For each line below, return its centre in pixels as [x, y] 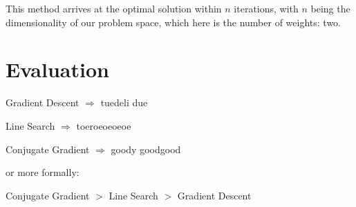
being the [330, 8]
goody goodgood [146, 149]
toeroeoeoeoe [104, 125]
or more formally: [43, 172]
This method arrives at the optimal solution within [114, 8]
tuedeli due [124, 102]
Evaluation [57, 69]
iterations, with [266, 8]
